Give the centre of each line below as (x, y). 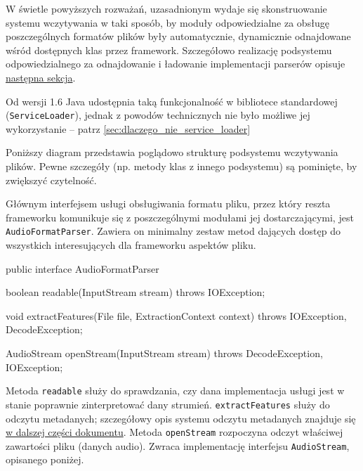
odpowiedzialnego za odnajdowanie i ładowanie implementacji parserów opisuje (176, 64)
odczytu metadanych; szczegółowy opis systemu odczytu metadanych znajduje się (181, 418)
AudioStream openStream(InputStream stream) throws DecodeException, (164, 353)
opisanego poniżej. (45, 459)
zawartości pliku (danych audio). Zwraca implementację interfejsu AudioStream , (178, 445)
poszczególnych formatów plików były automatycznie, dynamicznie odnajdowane (178, 36)
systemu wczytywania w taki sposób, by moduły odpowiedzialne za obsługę (167, 22)
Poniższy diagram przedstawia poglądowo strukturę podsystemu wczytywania (172, 152)
